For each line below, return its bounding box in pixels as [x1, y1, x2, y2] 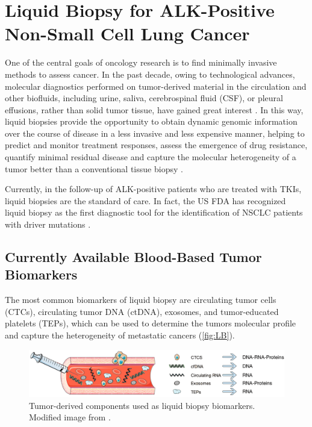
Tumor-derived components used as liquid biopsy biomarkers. [29, 399, 255, 411]
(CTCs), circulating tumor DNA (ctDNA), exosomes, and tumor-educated [5, 305, 279, 317]
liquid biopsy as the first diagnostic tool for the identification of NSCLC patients [5, 206, 303, 219]
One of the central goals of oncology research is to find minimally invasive [5, 56, 277, 69]
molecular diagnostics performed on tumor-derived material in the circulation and [5, 79, 307, 92]
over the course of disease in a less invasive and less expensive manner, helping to [5, 126, 305, 139]
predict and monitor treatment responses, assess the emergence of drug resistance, [5, 139, 308, 151]
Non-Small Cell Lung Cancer [5, 21, 250, 46]
